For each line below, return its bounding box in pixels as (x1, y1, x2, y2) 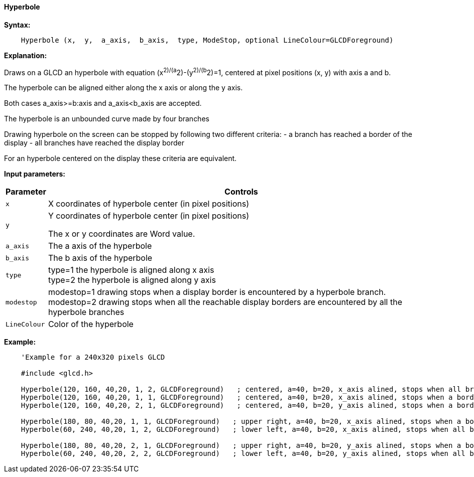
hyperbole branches (48, 307, 125, 317)
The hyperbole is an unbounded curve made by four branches (4, 114, 209, 123)
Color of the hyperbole (48, 319, 134, 330)
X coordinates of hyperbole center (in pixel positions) (48, 199, 250, 209)
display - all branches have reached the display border (4, 138, 184, 147)
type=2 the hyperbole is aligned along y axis (48, 275, 216, 285)
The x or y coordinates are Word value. (48, 229, 195, 239)
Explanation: (4, 51, 47, 60)
